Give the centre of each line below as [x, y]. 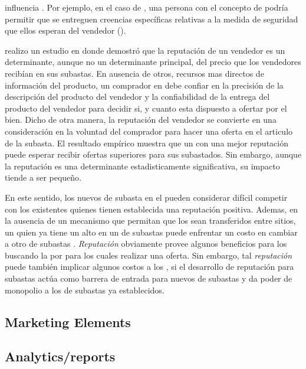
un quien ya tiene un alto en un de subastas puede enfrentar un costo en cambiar [151, 232]
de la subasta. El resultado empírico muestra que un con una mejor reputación [147, 143]
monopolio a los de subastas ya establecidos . [85, 290]
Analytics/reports [60, 356]
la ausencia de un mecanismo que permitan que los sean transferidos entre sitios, [150, 221]
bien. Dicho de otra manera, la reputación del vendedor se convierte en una [141, 120]
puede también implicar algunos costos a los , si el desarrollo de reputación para [149, 267]
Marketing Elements [68, 321]
